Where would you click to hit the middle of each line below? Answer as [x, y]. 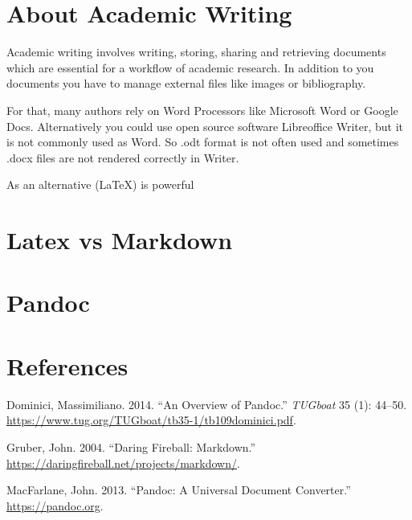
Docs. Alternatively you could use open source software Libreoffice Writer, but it [205, 126]
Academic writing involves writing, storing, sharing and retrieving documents [196, 52]
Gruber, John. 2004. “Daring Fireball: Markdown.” [131, 446]
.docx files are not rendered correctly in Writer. [123, 157]
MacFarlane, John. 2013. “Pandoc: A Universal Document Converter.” [179, 490]
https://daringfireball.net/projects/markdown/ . [123, 463]
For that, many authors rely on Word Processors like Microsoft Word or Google [202, 110]
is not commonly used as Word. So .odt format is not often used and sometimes [203, 142]
